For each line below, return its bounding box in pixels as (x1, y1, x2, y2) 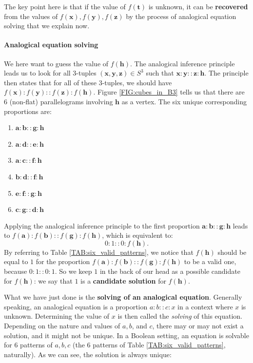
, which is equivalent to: (102, 230, 173, 240)
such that (146, 68, 174, 78)
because (4, 266, 27, 276)
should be (217, 247, 247, 257)
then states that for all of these (4, 77, 97, 87)
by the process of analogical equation (126, 11, 236, 21)
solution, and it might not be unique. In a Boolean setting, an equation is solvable (4, 330, 249, 340)
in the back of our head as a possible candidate (99, 266, 240, 276)
